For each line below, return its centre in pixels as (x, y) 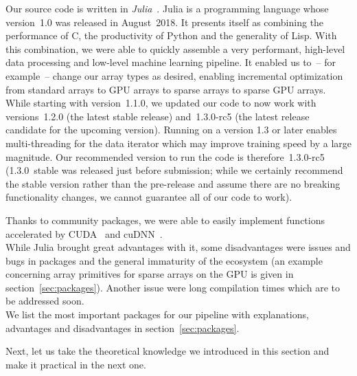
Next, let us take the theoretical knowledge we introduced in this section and (168, 351)
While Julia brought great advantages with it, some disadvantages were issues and (178, 247)
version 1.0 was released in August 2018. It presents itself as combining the (165, 22)
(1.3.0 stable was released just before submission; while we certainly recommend (174, 170)
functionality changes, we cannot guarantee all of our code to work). (149, 197)
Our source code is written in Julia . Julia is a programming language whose (167, 8)
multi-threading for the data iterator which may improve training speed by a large (178, 143)
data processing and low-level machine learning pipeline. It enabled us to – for (171, 62)
